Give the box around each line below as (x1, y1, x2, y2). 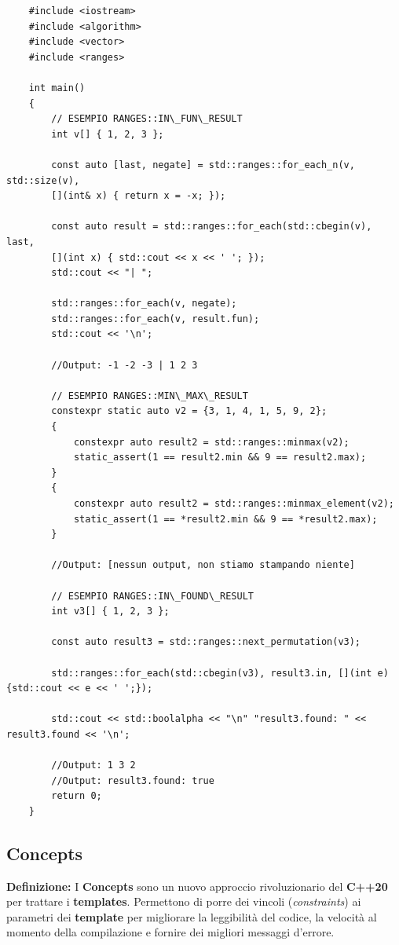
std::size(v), (6, 174, 80, 186)
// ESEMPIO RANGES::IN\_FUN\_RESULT (51, 113, 243, 125)
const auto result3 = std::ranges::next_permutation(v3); (51, 636, 361, 648)
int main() (28, 82, 86, 93)
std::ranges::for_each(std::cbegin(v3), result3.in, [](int (51, 667, 372, 679)
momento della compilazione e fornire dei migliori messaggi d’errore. (6, 924, 335, 940)
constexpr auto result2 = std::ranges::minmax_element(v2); (73, 498, 394, 509)
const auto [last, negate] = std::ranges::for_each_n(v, (51, 159, 355, 170)
